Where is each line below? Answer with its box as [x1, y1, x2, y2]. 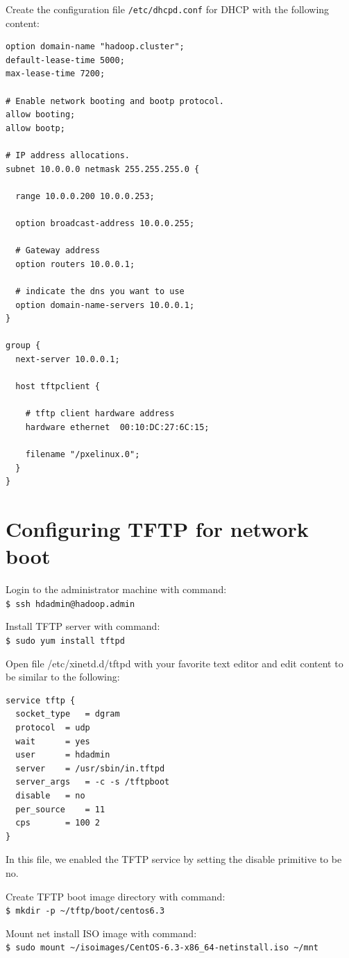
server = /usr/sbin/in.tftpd [15, 763, 165, 773]
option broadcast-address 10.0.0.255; [15, 218, 195, 228]
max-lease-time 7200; [6, 69, 105, 79]
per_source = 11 [15, 804, 105, 814]
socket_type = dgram [15, 709, 120, 719]
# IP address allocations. [6, 151, 130, 160]
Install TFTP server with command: [6, 619, 160, 633]
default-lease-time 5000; [6, 55, 125, 65]
